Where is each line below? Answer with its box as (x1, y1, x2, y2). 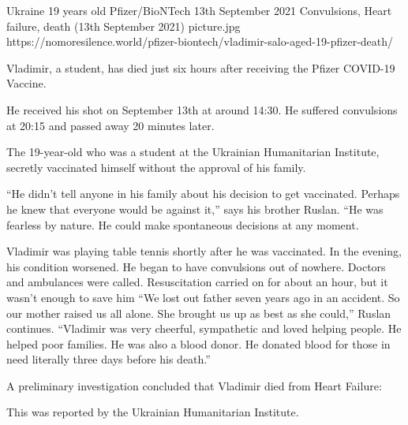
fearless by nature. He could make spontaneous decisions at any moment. (6, 216, 359, 233)
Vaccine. (6, 75, 47, 91)
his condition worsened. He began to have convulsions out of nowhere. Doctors (6, 258, 386, 274)
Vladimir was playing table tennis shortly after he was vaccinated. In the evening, (6, 243, 402, 259)
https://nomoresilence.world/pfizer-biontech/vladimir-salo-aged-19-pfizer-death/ (6, 33, 394, 50)
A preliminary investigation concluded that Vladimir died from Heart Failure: (6, 377, 382, 393)
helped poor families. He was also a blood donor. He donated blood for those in (6, 335, 391, 352)
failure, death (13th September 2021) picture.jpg (6, 17, 241, 34)
